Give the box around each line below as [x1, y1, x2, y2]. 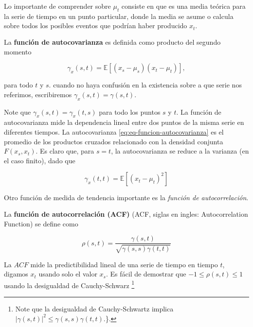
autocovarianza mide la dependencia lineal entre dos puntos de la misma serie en [4, 117, 244, 127]
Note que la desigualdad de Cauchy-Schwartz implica [15, 304, 174, 313]
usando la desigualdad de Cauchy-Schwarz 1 [4, 278, 135, 290]
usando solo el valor [38, 269, 97, 279]
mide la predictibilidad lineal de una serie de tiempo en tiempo [30, 259, 218, 269]
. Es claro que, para [36, 146, 94, 156]
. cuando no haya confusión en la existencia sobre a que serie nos [49, 80, 242, 90]
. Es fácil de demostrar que [106, 269, 186, 279]
